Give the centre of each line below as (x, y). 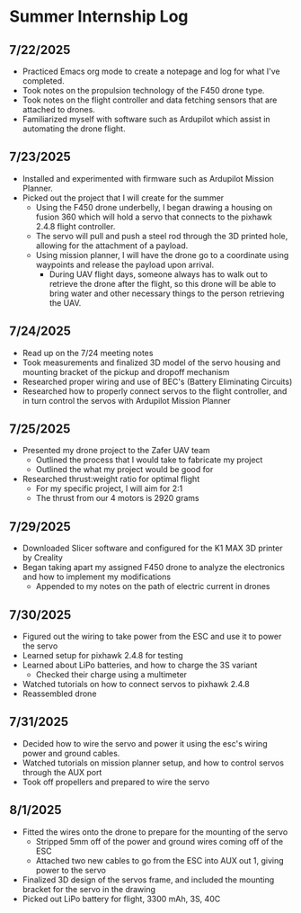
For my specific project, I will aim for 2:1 (109, 488)
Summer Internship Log (99, 17)
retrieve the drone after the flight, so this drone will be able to (163, 283)
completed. (43, 81)
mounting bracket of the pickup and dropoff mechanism (126, 371)
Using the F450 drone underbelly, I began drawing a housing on (154, 207)
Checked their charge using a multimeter (111, 675)
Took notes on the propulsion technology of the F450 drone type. (143, 90)
